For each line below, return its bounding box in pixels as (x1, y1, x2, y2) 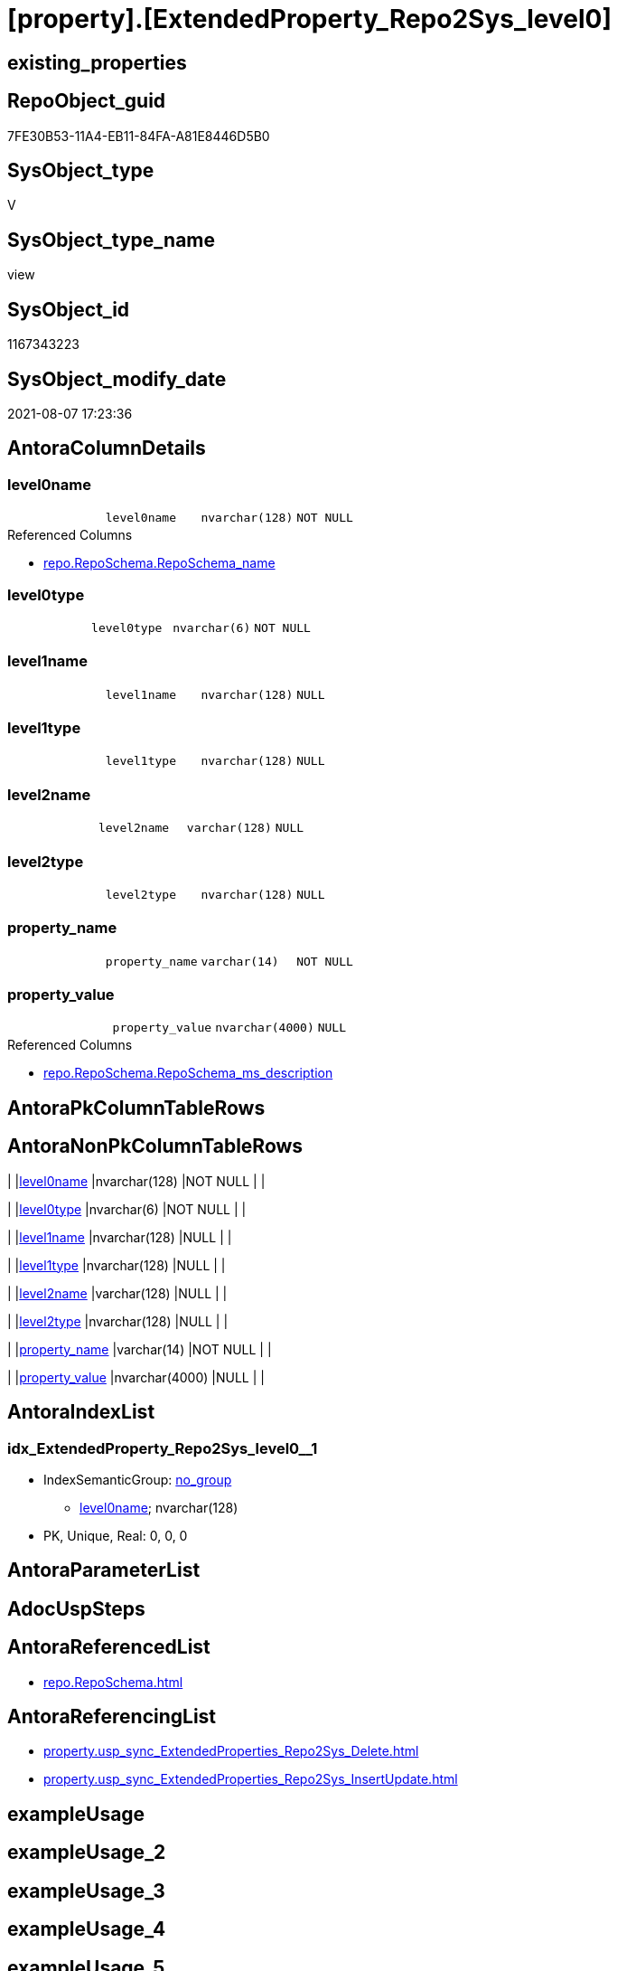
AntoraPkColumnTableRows (7, 1096, 266, 1119)
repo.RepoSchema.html (43, 1674, 183, 1690)
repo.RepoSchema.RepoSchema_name (43, 555, 276, 571)
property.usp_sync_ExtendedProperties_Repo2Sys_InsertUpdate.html (43, 1771, 458, 1787)
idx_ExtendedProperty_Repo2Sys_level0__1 (7, 1438, 318, 1457)
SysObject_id (7, 297, 130, 321)
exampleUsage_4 (7, 1918, 166, 1941)
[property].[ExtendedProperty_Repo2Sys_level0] (7, 4, 612, 34)
